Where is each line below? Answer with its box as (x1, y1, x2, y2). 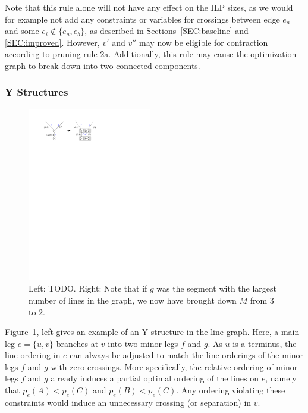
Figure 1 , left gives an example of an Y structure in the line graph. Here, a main (5, 326, 300, 338)
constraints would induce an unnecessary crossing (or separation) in (5, 396, 252, 408)
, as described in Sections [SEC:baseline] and (84, 24, 249, 37)
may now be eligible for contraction (139, 36, 268, 48)
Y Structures (5, 85, 68, 99)
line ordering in (5, 349, 61, 361)
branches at (56, 337, 99, 349)
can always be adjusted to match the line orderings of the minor (70, 349, 304, 361)
